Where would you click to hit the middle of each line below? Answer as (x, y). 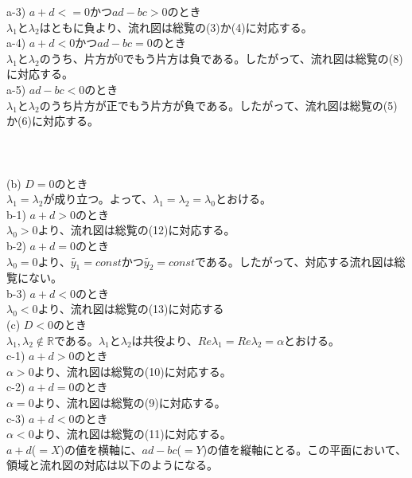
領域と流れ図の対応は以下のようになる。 (112, 465)
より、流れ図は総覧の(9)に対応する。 (130, 403)
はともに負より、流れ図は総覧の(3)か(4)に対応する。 (176, 27)
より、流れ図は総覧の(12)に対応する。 (136, 230)
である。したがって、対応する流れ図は (294, 261)
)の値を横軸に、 (101, 449)
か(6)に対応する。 (52, 121)
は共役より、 (165, 340)
